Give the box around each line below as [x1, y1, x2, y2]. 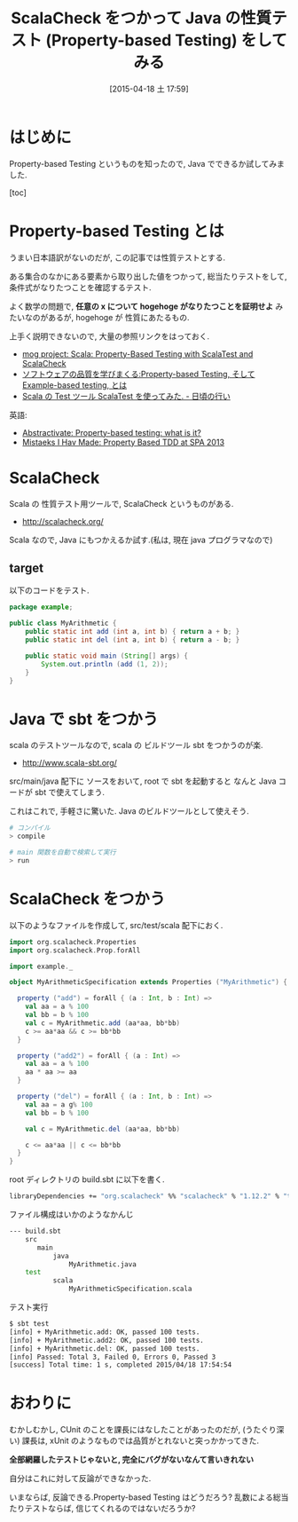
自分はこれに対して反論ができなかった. [9, 1473, 152, 1484]
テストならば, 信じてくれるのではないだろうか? [24, 1503, 196, 1514]
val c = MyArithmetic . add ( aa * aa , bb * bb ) [25, 1018, 181, 1028]
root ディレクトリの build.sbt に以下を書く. [9, 1174, 166, 1185]
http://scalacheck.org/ [21, 516, 104, 526]
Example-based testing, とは [21, 379, 127, 390]
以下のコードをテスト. [9, 585, 90, 595]
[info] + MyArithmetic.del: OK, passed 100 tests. [9, 1344, 200, 1353]
